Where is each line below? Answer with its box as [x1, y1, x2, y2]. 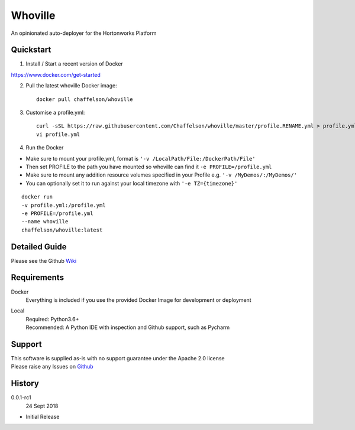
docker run [21, 194, 53, 200]
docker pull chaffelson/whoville [36, 96, 133, 103]
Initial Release [25, 413, 60, 421]
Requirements [11, 272, 64, 283]
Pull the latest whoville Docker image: [25, 82, 118, 89]
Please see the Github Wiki [11, 257, 77, 264]
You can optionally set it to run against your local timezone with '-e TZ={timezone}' [25, 180, 238, 187]
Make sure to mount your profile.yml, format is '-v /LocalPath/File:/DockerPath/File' [25, 155, 256, 162]
